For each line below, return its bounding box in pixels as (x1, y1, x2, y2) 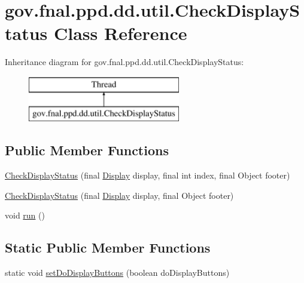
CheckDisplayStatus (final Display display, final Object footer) (5, 189, 234, 201)
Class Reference (54, 21, 187, 45)
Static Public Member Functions (5, 238, 211, 257)
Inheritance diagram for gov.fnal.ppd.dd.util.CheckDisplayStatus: (5, 56, 244, 68)
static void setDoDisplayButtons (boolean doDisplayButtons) (5, 266, 230, 279)
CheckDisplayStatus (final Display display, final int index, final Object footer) (5, 169, 290, 182)
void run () (5, 209, 45, 222)
